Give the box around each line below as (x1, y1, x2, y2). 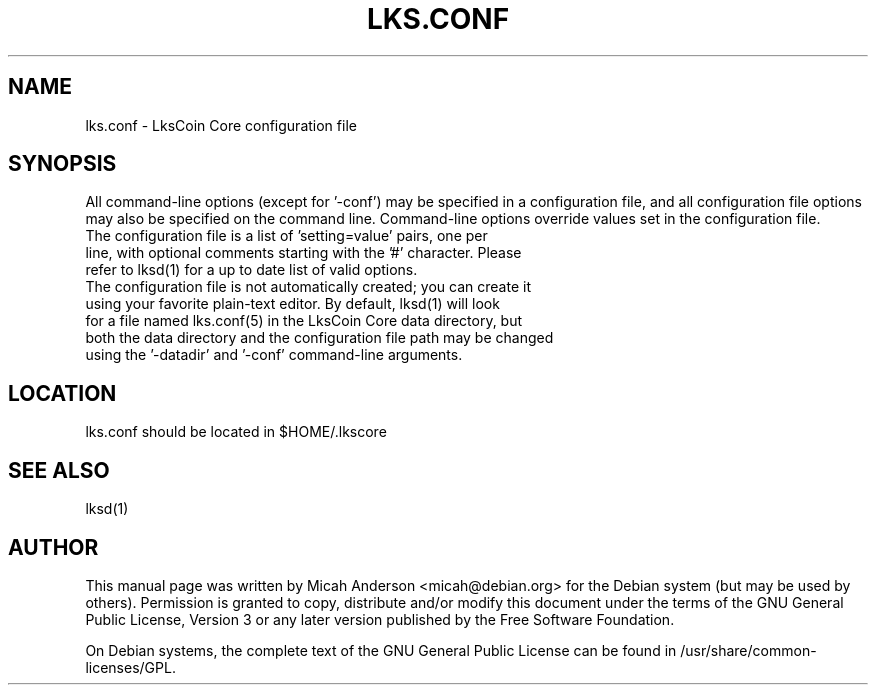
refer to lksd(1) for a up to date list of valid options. (85, 261, 418, 279)
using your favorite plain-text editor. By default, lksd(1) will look (85, 295, 500, 313)
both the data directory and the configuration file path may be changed (85, 329, 554, 347)
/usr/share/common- (680, 641, 817, 659)
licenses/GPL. (85, 658, 176, 676)
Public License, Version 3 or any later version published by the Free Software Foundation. (85, 610, 675, 628)
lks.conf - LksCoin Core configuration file (85, 116, 357, 134)
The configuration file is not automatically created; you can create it (85, 278, 531, 296)
